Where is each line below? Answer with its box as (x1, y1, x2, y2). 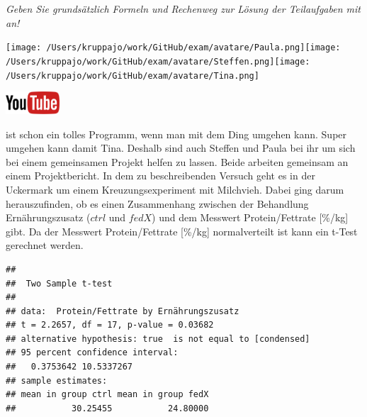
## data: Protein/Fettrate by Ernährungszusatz (6, 306, 239, 316)
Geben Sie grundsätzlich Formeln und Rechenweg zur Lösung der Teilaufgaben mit (6, 1, 361, 16)
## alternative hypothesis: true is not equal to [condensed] (6, 333, 310, 344)
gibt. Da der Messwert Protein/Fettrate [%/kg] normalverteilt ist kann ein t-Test (6, 223, 358, 238)
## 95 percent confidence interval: (6, 347, 179, 358)
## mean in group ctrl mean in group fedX (6, 389, 209, 400)
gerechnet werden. (6, 238, 84, 252)
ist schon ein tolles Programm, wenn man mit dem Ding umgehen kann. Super (6, 126, 347, 141)
